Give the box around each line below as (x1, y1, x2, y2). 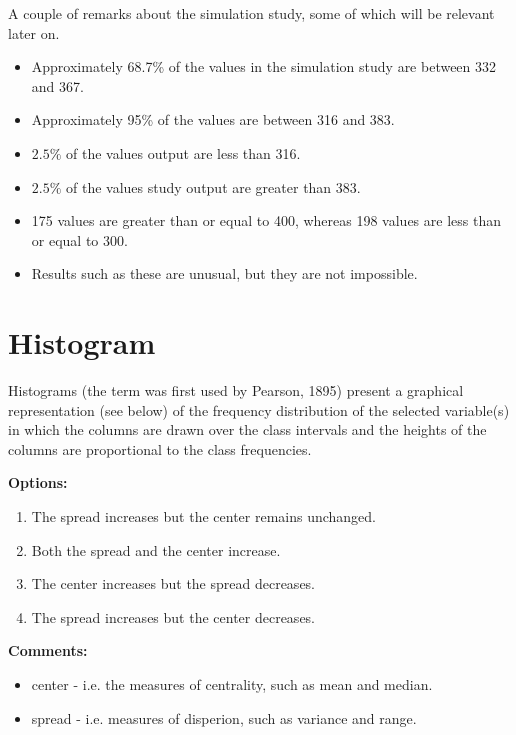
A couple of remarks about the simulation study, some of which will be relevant (8, 3, 495, 23)
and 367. (31, 75, 84, 96)
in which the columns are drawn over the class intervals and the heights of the (8, 419, 487, 440)
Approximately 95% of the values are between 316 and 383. (31, 109, 395, 130)
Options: (8, 472, 68, 493)
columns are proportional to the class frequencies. (8, 438, 312, 459)
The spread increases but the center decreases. (31, 606, 316, 627)
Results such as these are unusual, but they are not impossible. (31, 263, 418, 284)
